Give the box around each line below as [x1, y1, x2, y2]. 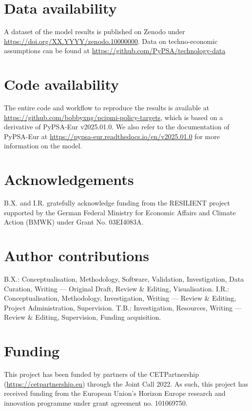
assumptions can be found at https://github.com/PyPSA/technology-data [4, 45, 226, 56]
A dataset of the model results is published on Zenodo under [4, 26, 185, 37]
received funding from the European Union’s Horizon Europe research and [4, 388, 226, 398]
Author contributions [4, 246, 149, 266]
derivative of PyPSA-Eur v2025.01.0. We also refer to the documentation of [4, 122, 230, 132]
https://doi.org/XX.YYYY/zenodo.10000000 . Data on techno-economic [4, 36, 218, 46]
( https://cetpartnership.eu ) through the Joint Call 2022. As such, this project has [4, 378, 248, 389]
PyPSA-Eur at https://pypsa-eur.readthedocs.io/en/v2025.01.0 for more [4, 131, 220, 141]
